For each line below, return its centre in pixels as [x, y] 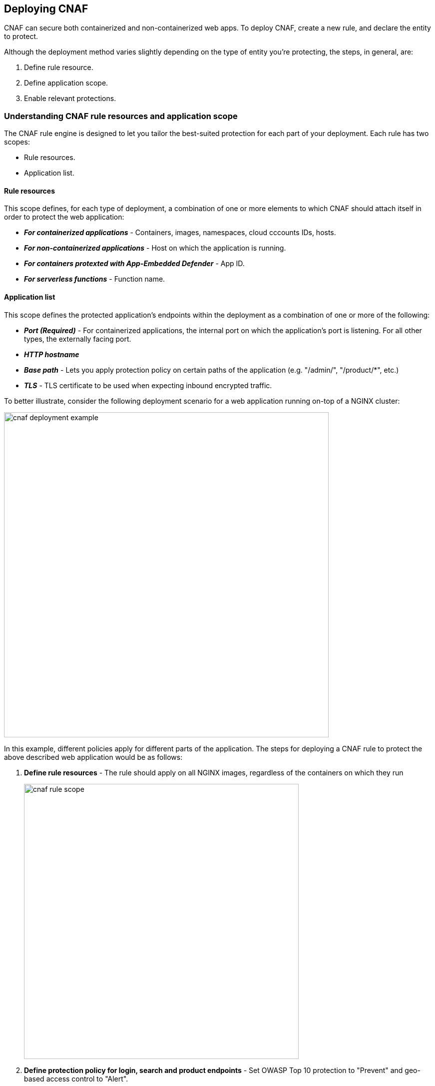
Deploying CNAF [46, 9]
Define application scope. [66, 83]
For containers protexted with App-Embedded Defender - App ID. [134, 264]
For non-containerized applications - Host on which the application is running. [155, 248]
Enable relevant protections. [70, 99]
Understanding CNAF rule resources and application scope [121, 116]
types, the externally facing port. [78, 339]
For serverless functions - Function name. [95, 279]
